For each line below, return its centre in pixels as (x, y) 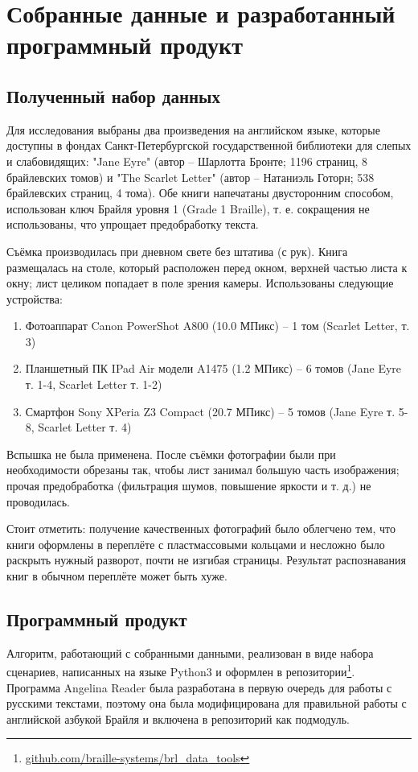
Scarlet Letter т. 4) (85, 427)
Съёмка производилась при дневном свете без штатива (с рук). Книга (177, 251)
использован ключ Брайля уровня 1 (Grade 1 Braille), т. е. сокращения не (188, 208)
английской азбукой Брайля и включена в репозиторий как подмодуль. (178, 718)
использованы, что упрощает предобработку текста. (133, 224)
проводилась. (38, 501)
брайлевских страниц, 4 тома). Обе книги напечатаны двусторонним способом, (200, 193)
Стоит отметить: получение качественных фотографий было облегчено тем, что (201, 528)
